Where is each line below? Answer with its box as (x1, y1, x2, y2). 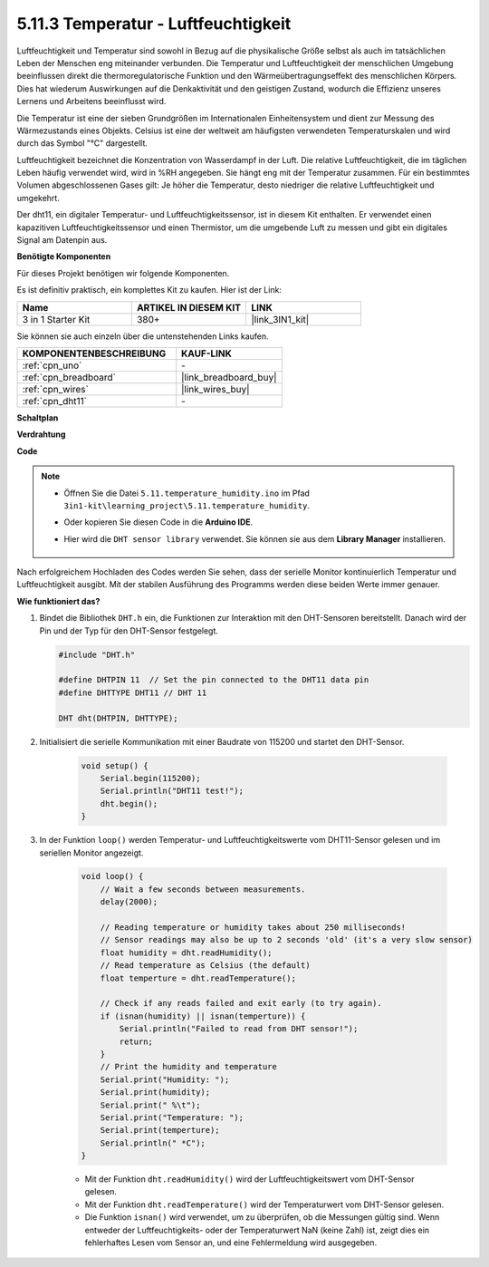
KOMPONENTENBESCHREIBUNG (22, 347, 167, 360)
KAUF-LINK (181, 347, 233, 360)
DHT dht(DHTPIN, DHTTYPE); (58, 712, 178, 723)
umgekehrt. (16, 192, 61, 203)
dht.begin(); (100, 798, 158, 808)
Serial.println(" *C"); (100, 1137, 206, 1148)
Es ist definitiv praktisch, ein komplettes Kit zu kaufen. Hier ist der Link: (16, 285, 283, 295)
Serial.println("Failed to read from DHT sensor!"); (119, 1024, 359, 1034)
